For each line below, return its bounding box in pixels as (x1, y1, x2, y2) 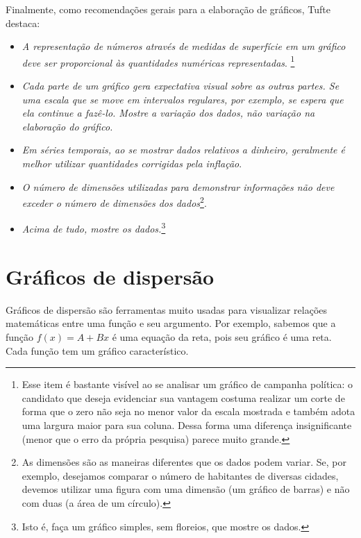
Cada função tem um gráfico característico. (6, 343, 189, 358)
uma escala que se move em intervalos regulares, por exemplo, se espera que (22, 92, 344, 106)
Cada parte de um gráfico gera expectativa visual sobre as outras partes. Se (22, 78, 339, 93)
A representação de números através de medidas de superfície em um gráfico (22, 39, 346, 53)
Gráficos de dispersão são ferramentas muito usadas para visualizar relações (6, 302, 328, 317)
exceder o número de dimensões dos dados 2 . (22, 194, 207, 210)
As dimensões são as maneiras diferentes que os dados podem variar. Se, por (22, 455, 346, 469)
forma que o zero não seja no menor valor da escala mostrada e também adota (22, 404, 355, 419)
